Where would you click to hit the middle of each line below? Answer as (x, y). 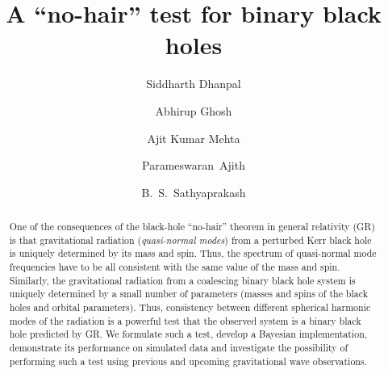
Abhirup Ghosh (194, 110)
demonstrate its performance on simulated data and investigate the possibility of (179, 347)
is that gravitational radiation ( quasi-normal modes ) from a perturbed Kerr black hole (190, 240)
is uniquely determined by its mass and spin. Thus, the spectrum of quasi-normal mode (193, 253)
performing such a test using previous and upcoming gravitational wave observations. (188, 361)
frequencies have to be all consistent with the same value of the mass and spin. (175, 267)
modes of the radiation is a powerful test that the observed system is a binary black (185, 320)
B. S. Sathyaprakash (194, 192)
